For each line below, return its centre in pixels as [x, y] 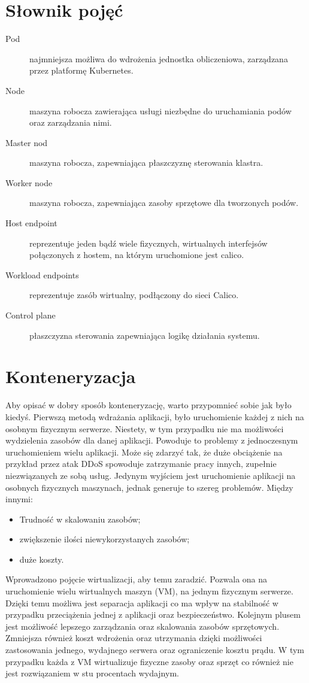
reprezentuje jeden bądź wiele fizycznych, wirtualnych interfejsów [149, 243]
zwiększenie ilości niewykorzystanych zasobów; [104, 539]
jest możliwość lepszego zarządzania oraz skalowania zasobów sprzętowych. [143, 626]
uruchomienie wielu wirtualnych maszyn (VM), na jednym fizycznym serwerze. [149, 591]
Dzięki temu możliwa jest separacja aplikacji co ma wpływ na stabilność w [142, 602]
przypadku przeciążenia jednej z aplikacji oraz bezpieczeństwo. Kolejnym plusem [153, 614]
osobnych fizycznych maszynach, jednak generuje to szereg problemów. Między [149, 487]
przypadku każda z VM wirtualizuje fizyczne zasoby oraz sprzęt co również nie [149, 661]
